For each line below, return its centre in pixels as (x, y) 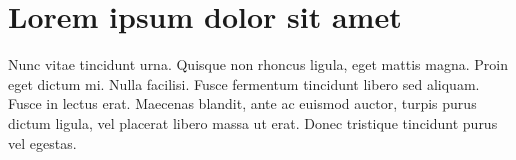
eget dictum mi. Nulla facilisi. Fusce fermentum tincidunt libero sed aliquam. (244, 83)
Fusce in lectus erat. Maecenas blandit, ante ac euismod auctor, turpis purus (242, 103)
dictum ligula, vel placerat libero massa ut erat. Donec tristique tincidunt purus (253, 122)
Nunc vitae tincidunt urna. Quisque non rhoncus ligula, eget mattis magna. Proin (258, 64)
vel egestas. (42, 142)
